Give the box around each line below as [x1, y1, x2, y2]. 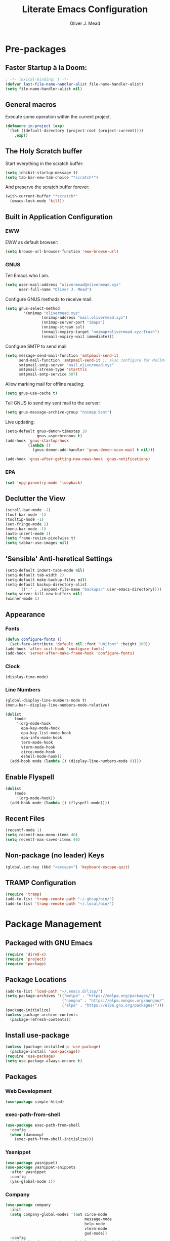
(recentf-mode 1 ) [5, 828, 42, 833]
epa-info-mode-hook [21, 735, 62, 740]
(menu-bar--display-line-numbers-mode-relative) [5, 702, 110, 708]
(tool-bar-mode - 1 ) [5, 512, 47, 517]
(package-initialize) [5, 1008, 51, 1013]
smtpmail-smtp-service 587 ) [18, 372, 78, 377]
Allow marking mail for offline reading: [5, 381, 85, 387]
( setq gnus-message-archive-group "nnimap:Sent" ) [5, 410, 112, 415]
